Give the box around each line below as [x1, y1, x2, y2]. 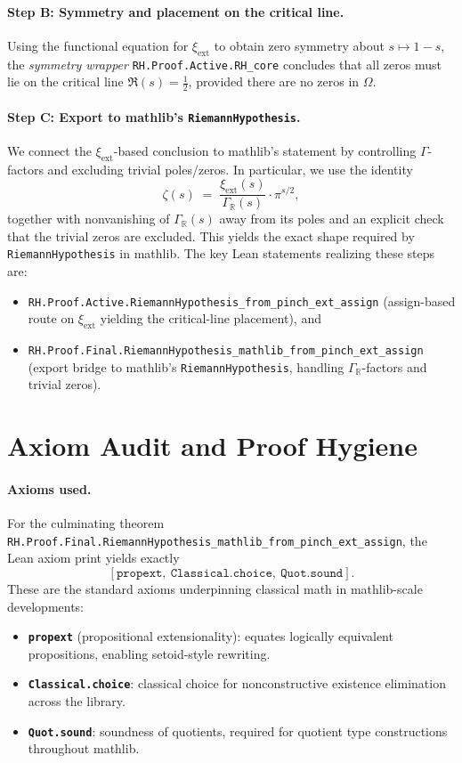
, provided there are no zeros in [188, 72, 360, 91]
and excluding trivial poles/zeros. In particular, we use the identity [47, 159, 413, 178]
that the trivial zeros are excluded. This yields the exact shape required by [7, 226, 415, 245]
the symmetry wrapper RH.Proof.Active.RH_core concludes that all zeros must [7, 54, 442, 73]
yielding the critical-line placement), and [100, 309, 321, 328]
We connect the [7, 141, 92, 159]
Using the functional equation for [7, 36, 189, 54]
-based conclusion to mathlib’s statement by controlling [113, 141, 417, 159]
